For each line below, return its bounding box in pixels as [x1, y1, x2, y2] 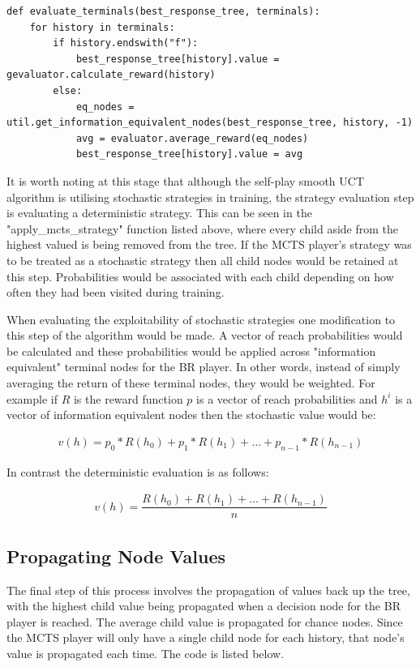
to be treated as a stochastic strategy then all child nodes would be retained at [6, 251, 399, 268]
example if [6, 390, 58, 407]
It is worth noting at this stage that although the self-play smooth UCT [6, 172, 365, 189]
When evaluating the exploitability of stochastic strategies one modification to [6, 310, 396, 327]
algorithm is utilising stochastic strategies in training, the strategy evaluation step [6, 188, 414, 205]
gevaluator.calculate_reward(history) [6, 69, 216, 81]
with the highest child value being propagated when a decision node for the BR [6, 597, 401, 614]
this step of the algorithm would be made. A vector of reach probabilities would [6, 327, 403, 344]
